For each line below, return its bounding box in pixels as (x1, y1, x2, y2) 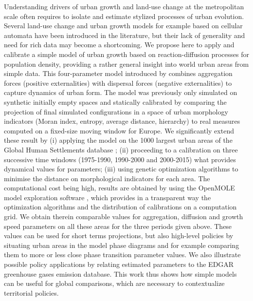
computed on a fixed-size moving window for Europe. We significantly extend (4, 125, 234, 135)
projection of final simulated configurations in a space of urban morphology (4, 106, 228, 116)
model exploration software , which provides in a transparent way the (4, 192, 211, 202)
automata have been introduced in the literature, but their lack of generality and (4, 30, 245, 40)
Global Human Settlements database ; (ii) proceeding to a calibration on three (4, 144, 238, 154)
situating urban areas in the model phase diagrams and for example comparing (4, 240, 239, 250)
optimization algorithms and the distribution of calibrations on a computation (4, 202, 237, 212)
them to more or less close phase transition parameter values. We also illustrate (4, 249, 241, 260)
